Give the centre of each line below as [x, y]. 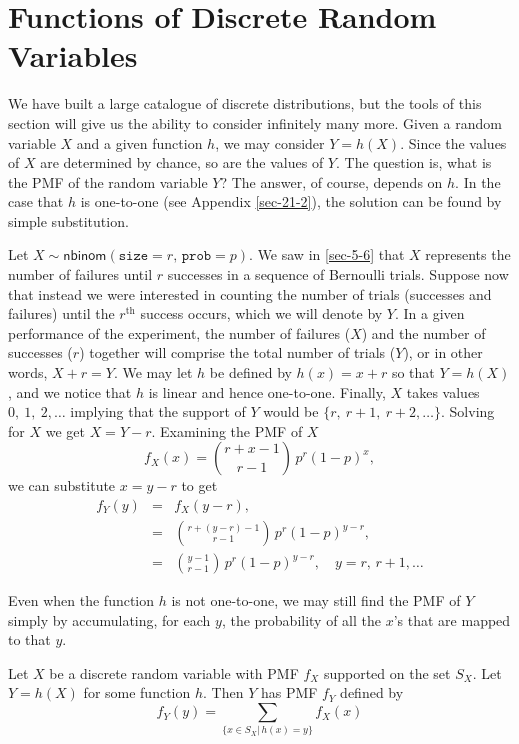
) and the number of [423, 332]
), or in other [443, 352]
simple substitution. [68, 220]
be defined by [250, 372]
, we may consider [270, 142]
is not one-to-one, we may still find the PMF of [316, 600]
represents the [468, 254]
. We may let [153, 372]
